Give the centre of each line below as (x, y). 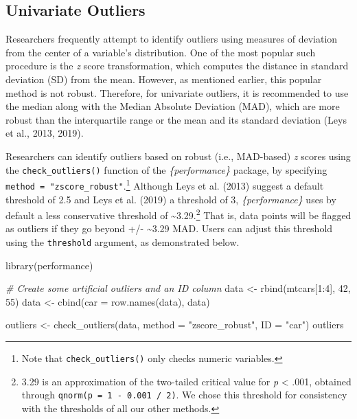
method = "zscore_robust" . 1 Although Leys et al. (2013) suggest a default (165, 184)
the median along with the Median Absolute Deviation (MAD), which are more (173, 106)
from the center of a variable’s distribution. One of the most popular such (161, 52)
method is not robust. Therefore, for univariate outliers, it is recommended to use (177, 92)
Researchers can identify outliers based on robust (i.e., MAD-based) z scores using (178, 156)
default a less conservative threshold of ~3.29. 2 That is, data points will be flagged (178, 214)
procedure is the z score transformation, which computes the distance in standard (177, 66)
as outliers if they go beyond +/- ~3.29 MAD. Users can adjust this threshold (169, 228)
